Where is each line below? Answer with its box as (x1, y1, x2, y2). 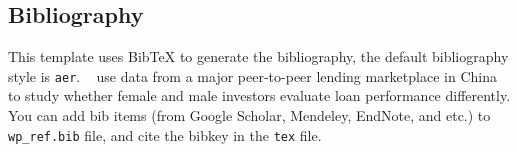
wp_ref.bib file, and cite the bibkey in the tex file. (8, 124, 322, 145)
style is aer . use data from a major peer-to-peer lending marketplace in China (8, 65, 497, 86)
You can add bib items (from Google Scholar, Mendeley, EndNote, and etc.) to (8, 105, 491, 126)
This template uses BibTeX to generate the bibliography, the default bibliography (8, 46, 509, 67)
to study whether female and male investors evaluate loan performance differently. (8, 85, 511, 106)
